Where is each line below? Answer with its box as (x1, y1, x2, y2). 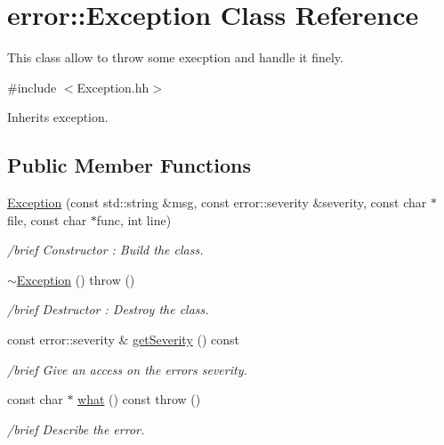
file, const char (7, 210, 87, 229)
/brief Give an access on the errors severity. (7, 360, 247, 378)
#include (7, 77, 57, 96)
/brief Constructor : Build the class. (7, 240, 204, 259)
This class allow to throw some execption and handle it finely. (7, 48, 343, 67)
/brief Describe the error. (7, 419, 145, 438)
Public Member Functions (7, 151, 251, 179)
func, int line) (96, 210, 172, 229)
